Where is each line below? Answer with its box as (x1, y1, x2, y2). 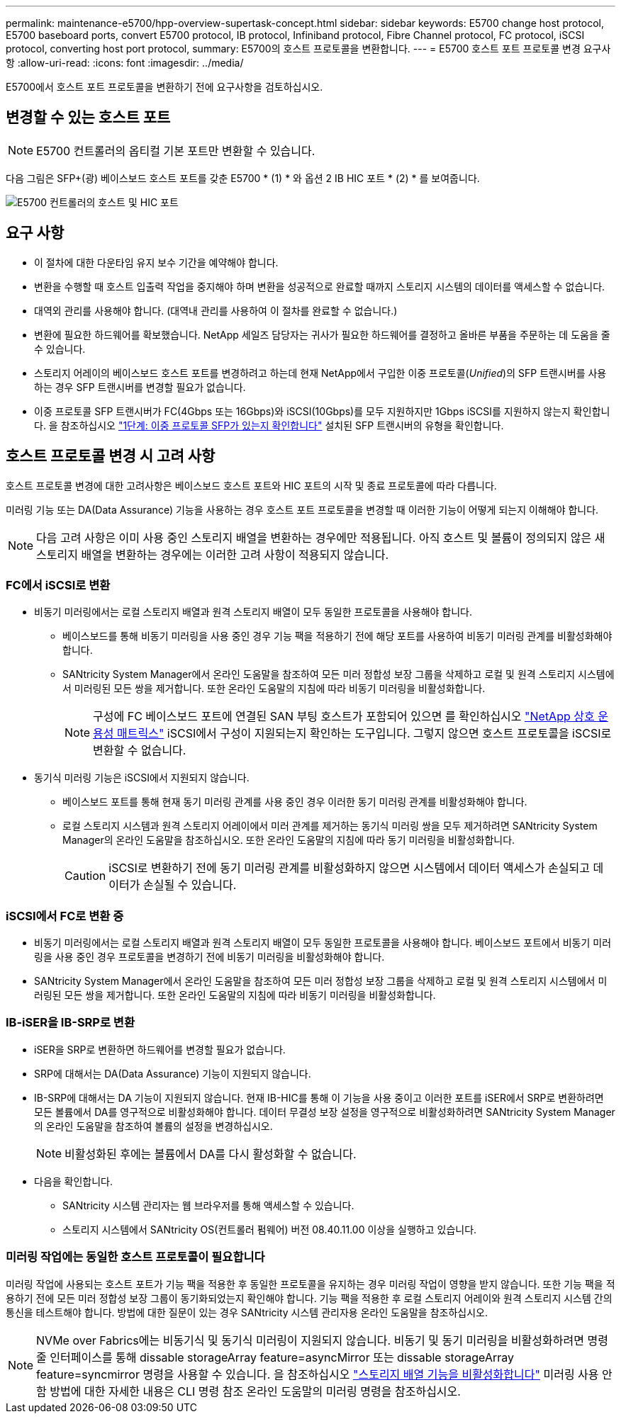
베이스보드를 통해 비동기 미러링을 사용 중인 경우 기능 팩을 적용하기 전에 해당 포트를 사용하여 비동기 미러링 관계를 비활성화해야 (62, 630, 612, 643)
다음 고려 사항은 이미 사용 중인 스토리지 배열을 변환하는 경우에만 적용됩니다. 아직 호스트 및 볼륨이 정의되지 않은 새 (36, 530, 605, 545)
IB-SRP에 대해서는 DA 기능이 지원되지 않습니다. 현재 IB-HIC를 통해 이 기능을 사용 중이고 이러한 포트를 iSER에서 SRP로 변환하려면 (34, 1091, 604, 1104)
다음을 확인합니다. (34, 1175, 113, 1187)
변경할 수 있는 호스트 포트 (6, 108, 171, 127)
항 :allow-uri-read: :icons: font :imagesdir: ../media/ (6, 57, 244, 69)
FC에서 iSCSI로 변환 (6, 577, 111, 592)
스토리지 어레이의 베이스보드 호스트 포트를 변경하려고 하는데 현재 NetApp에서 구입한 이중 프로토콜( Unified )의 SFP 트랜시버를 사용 (34, 366, 607, 379)
